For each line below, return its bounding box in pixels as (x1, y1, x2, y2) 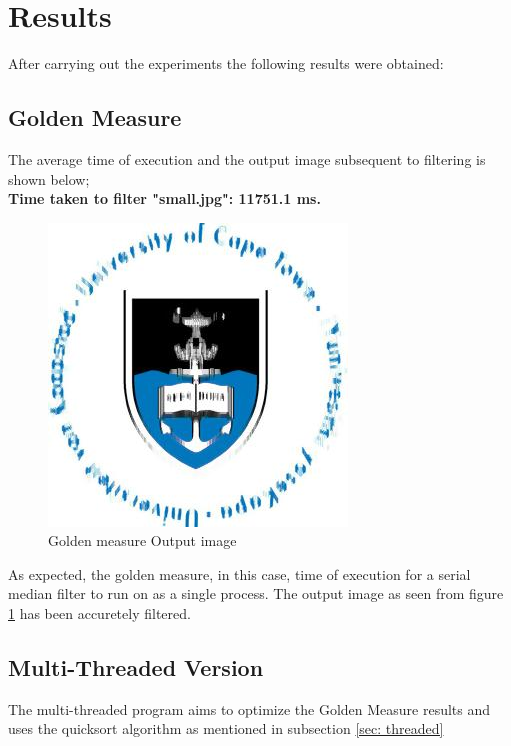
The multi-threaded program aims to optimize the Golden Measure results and (8, 698, 491, 719)
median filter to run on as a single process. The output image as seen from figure (8, 583, 504, 604)
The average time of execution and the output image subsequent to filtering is (8, 148, 486, 169)
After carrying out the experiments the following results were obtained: (8, 53, 444, 74)
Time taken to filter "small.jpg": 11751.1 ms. (8, 188, 321, 209)
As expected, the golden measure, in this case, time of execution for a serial (8, 563, 471, 584)
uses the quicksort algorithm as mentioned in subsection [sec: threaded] (8, 718, 444, 739)
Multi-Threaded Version (8, 652, 264, 683)
